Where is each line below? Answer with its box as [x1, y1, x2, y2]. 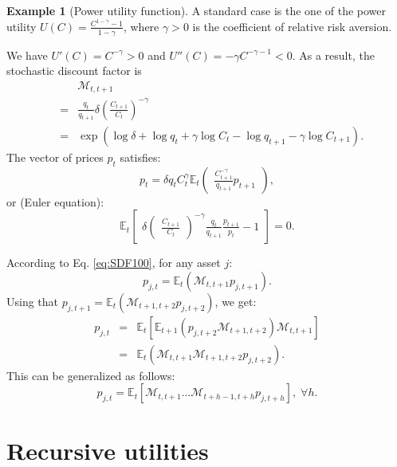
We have [6, 46, 48, 63]
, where [123, 18, 159, 34]
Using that [6, 292, 59, 309]
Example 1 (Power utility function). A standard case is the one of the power [6, 2, 387, 18]
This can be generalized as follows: [6, 367, 175, 383]
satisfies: [120, 148, 161, 165]
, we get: [214, 292, 257, 309]
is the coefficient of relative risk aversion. [192, 18, 392, 34]
